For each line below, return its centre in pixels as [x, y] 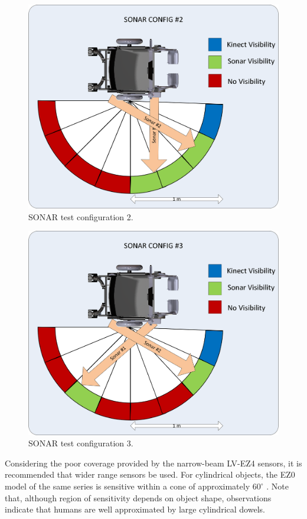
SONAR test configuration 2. [81, 216]
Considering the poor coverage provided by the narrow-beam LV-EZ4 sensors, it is [153, 463]
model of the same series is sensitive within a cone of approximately [128, 486]
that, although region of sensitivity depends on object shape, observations [138, 497]
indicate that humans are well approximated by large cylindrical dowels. [135, 509]
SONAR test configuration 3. [81, 443]
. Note [277, 486]
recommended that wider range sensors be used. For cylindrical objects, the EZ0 [150, 474]
